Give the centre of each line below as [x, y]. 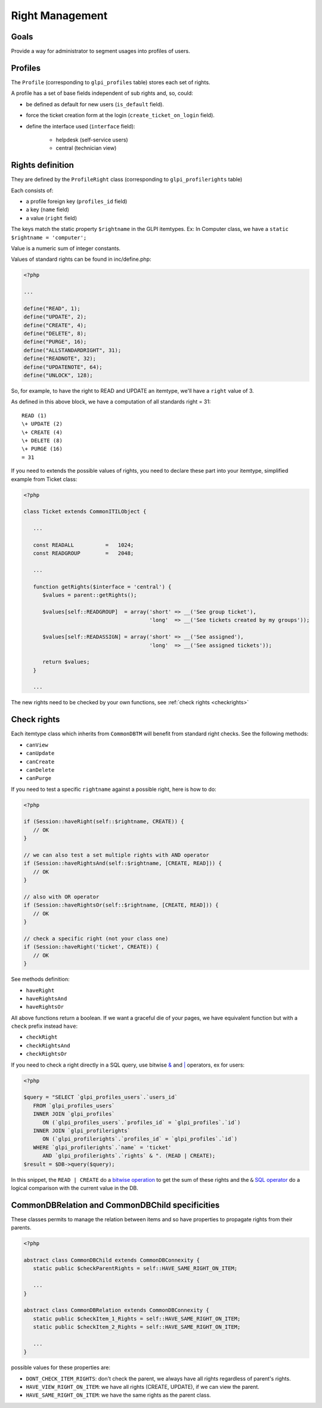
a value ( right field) [52, 218]
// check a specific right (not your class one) [96, 938]
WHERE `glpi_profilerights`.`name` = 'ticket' [102, 1147]
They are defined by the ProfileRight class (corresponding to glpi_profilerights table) [127, 180]
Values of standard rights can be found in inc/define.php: [81, 259]
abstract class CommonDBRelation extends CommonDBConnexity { [116, 1310]
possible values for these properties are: [61, 1367]
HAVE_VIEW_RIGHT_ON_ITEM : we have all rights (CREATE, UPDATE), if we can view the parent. [143, 1387]
